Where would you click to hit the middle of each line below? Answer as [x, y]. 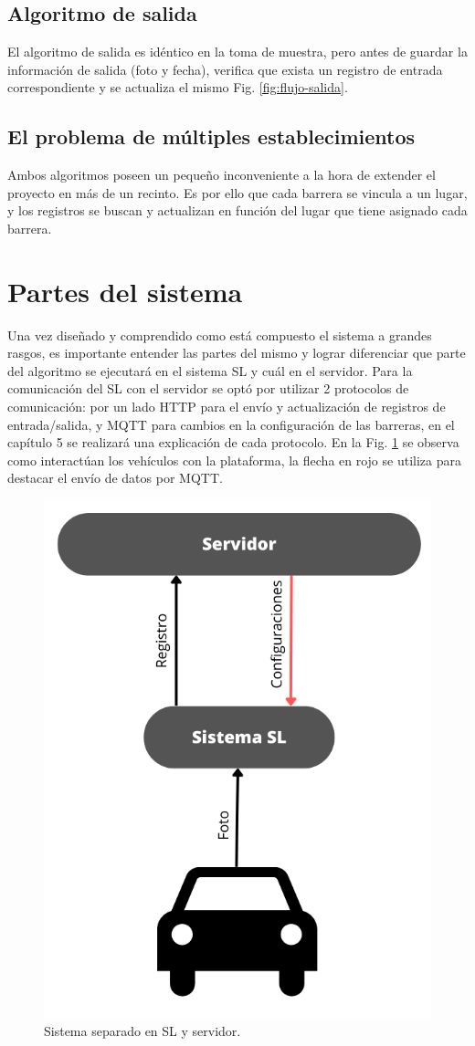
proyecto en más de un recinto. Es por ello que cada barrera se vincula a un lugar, [237, 192]
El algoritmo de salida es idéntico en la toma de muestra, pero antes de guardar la [237, 52]
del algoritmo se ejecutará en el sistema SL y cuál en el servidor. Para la [210, 370]
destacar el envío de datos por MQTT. [115, 478]
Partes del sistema [125, 291]
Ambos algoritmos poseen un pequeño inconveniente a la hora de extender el [222, 175]
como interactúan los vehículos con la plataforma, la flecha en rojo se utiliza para [234, 460]
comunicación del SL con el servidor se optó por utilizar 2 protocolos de [208, 388]
